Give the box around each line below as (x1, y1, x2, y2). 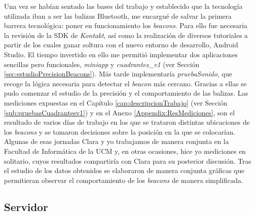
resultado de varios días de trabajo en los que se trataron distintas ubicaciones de (4, 117, 250, 127)
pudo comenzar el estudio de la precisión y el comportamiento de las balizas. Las (4, 88, 248, 98)
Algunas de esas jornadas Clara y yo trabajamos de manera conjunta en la (4, 136, 229, 146)
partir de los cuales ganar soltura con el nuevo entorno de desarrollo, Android (4, 39, 238, 50)
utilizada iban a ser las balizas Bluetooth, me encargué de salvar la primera (4, 10, 232, 21)
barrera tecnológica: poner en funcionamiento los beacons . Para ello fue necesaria (4, 20, 248, 31)
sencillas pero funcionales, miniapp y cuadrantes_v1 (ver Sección (4, 59, 200, 69)
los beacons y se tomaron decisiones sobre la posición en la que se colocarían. (4, 126, 235, 137)
